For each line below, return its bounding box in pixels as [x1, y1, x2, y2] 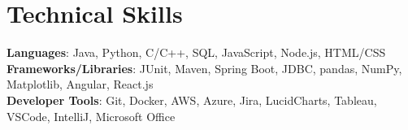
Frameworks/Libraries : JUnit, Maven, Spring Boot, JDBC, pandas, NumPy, [7, 59, 402, 76]
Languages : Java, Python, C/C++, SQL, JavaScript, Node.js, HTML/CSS [7, 44, 386, 61]
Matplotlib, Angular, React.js [7, 76, 154, 93]
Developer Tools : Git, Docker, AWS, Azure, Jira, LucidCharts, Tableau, [7, 91, 377, 108]
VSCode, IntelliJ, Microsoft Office [7, 107, 176, 124]
